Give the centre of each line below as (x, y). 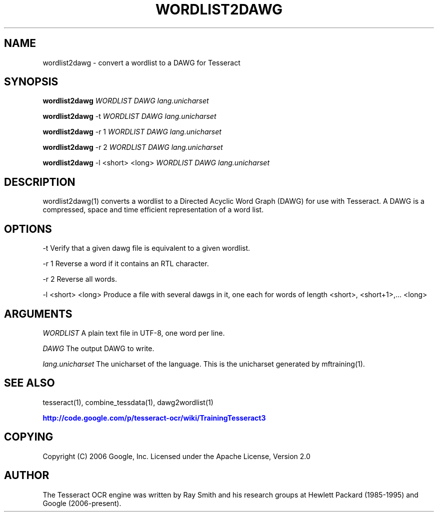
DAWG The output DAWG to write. (98, 348)
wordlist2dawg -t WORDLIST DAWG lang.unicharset (129, 116)
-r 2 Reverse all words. (80, 279)
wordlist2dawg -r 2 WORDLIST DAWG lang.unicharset (133, 147)
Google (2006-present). (82, 503)
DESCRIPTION (40, 182)
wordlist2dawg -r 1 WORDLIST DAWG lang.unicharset (132, 132)
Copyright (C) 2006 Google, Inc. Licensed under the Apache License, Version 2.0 (176, 456)
